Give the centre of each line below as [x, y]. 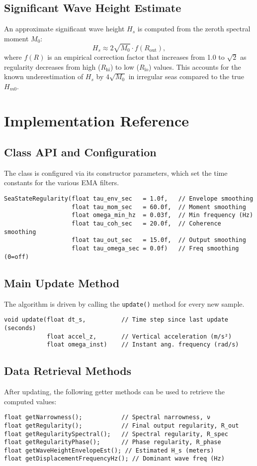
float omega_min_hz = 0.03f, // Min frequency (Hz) [163, 215]
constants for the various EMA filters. [62, 182]
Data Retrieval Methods [68, 371]
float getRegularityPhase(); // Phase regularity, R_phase [113, 442]
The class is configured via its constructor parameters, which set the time [116, 173]
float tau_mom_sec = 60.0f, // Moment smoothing [159, 207]
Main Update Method [62, 283]
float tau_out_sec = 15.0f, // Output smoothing [159, 240]
